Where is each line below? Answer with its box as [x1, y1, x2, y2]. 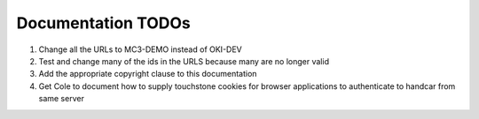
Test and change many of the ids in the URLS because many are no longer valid [38, 56, 330, 66]
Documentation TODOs [16, 13, 191, 33]
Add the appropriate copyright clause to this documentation [38, 69, 257, 79]
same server [38, 93, 84, 104]
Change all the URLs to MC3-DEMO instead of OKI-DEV [38, 44, 243, 55]
